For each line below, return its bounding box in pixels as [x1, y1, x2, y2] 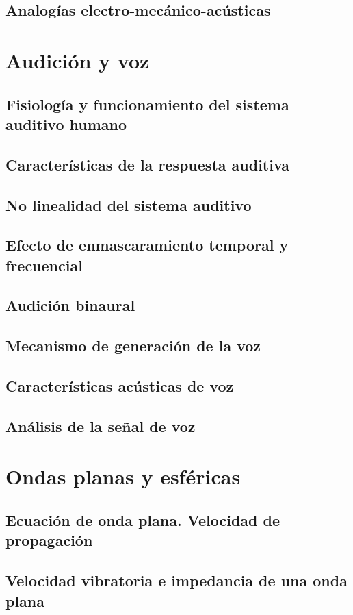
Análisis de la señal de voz [5, 415, 196, 436]
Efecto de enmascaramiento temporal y [5, 234, 289, 255]
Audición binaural [5, 294, 135, 316]
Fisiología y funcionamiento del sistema [5, 93, 289, 114]
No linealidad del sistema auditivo [5, 194, 252, 215]
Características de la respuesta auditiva [5, 153, 290, 175]
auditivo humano [5, 113, 127, 134]
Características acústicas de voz [5, 375, 234, 397]
